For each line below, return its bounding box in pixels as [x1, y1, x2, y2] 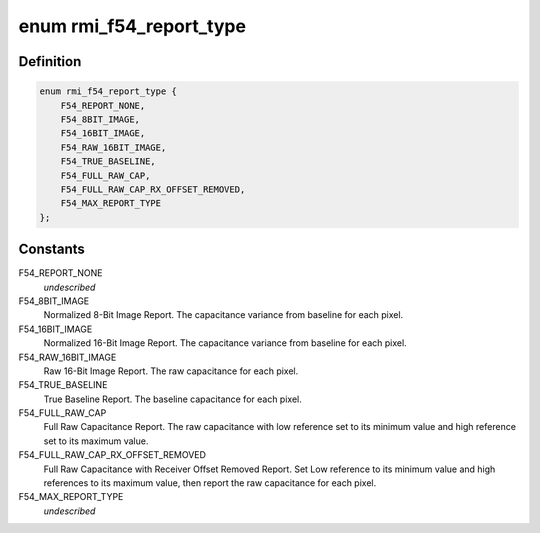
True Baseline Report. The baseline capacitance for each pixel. [43, 393, 302, 405]
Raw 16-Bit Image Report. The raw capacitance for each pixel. [43, 365, 299, 377]
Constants [18, 241, 85, 258]
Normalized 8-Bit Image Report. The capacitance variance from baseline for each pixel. [43, 309, 404, 321]
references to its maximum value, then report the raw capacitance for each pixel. [43, 477, 377, 489]
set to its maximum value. [43, 435, 149, 447]
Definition [18, 53, 82, 70]
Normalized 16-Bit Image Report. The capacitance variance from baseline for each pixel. [43, 337, 407, 349]
